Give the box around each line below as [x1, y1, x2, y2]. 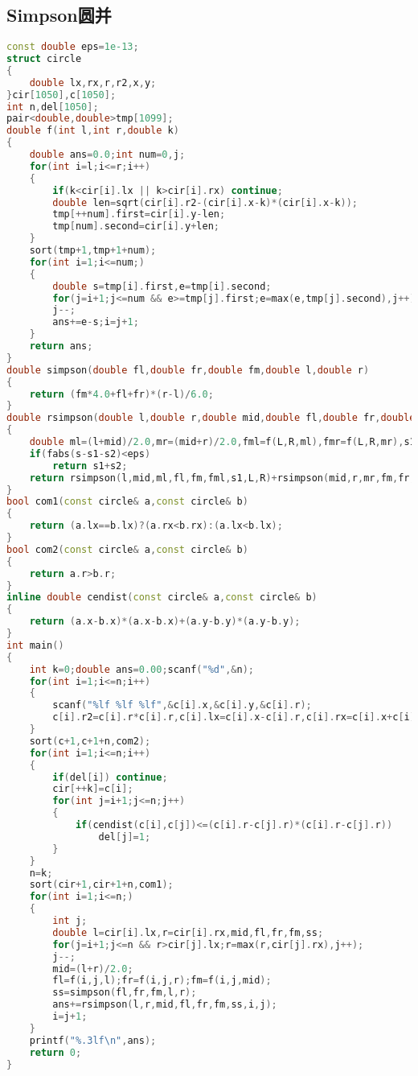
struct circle [6, 53, 82, 65]
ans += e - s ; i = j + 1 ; [52, 316, 139, 328]
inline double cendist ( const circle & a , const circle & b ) [6, 592, 318, 604]
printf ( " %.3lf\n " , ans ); [29, 1034, 157, 1046]
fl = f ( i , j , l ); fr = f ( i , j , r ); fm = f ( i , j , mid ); [52, 975, 272, 987]
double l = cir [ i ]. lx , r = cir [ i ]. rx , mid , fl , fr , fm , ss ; [52, 926, 324, 938]
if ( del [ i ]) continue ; [52, 771, 168, 783]
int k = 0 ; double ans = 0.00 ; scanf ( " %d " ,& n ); [29, 663, 255, 675]
